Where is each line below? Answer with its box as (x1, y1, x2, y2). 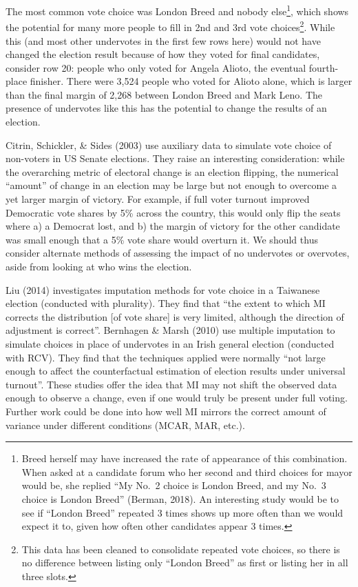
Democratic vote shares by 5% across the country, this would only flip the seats (6, 205, 341, 219)
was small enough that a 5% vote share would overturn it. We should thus (6, 232, 318, 246)
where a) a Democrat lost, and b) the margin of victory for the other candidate (6, 219, 340, 233)
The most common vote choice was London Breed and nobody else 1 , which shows (6, 2, 349, 18)
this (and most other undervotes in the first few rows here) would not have (6, 33, 321, 48)
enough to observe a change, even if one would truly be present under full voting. (6, 390, 348, 405)
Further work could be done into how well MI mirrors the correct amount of (6, 404, 326, 418)
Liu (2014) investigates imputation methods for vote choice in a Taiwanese (6, 282, 320, 297)
